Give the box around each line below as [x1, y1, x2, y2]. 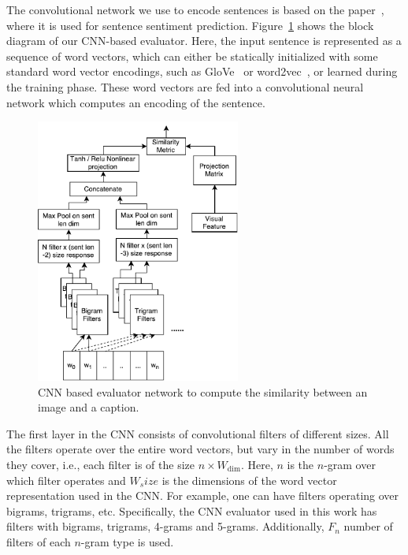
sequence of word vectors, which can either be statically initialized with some [6, 47, 378, 64]
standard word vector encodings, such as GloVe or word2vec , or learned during [6, 63, 398, 80]
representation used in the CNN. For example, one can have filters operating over [6, 487, 399, 504]
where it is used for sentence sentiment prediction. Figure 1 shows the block [6, 17, 374, 33]
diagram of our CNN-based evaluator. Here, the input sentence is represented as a [6, 32, 402, 49]
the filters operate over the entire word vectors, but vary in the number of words [6, 441, 395, 457]
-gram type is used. [80, 533, 174, 549]
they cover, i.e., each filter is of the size [6, 456, 195, 472]
